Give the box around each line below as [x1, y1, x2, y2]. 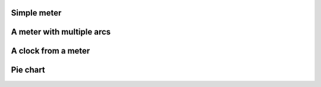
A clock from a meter [11, 46, 90, 56]
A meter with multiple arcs [11, 27, 111, 37]
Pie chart [11, 65, 46, 75]
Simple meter [11, 8, 62, 18]
